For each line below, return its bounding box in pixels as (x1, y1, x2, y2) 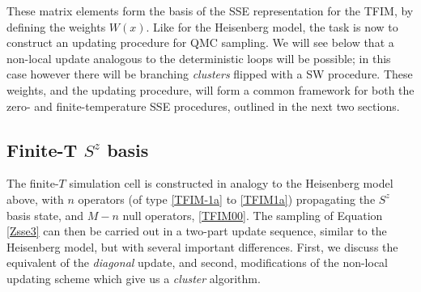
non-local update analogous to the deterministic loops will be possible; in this (6, 49, 391, 66)
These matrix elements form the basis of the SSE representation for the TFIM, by (6, 2, 414, 19)
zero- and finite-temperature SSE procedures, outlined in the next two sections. (6, 97, 400, 114)
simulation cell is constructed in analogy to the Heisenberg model (69, 175, 393, 192)
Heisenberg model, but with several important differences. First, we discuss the (6, 238, 398, 255)
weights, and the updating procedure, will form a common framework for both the (6, 81, 415, 98)
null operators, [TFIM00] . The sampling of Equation (122, 206, 383, 223)
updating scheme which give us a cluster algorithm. (6, 269, 261, 286)
